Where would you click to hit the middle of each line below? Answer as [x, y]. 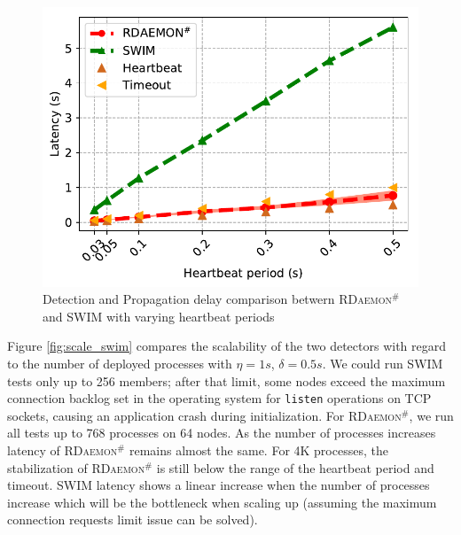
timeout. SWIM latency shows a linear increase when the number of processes [219, 485]
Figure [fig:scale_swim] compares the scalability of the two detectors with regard [227, 346]
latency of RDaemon [63, 450]
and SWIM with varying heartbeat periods [159, 316]
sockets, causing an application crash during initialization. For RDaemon [204, 415]
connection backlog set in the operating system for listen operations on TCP [219, 398]
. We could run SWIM [383, 363]
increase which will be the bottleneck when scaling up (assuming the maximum [222, 502]
